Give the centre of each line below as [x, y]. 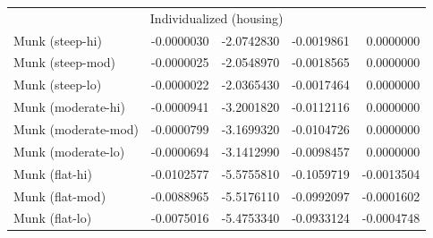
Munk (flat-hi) [53, 173]
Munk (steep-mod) [65, 62]
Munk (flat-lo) [53, 218]
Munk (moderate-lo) [69, 151]
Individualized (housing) [216, 17]
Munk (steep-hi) [58, 40]
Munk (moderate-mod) [76, 128]
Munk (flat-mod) [60, 195]
